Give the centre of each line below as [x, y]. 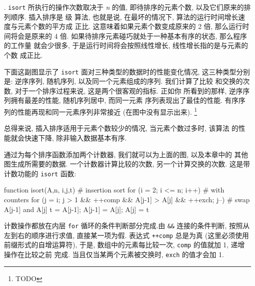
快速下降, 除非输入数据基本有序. [76, 137]
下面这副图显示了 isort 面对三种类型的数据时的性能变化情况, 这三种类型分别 [127, 71]
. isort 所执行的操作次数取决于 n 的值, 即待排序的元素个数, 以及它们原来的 [124, 7]
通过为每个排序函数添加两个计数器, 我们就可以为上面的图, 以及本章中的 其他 [126, 154]
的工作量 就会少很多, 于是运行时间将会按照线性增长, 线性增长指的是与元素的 [126, 45]
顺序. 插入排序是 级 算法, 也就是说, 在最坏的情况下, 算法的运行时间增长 [124, 16]
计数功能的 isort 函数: [40, 173]
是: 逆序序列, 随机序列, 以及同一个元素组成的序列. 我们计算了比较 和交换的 [123, 81]
